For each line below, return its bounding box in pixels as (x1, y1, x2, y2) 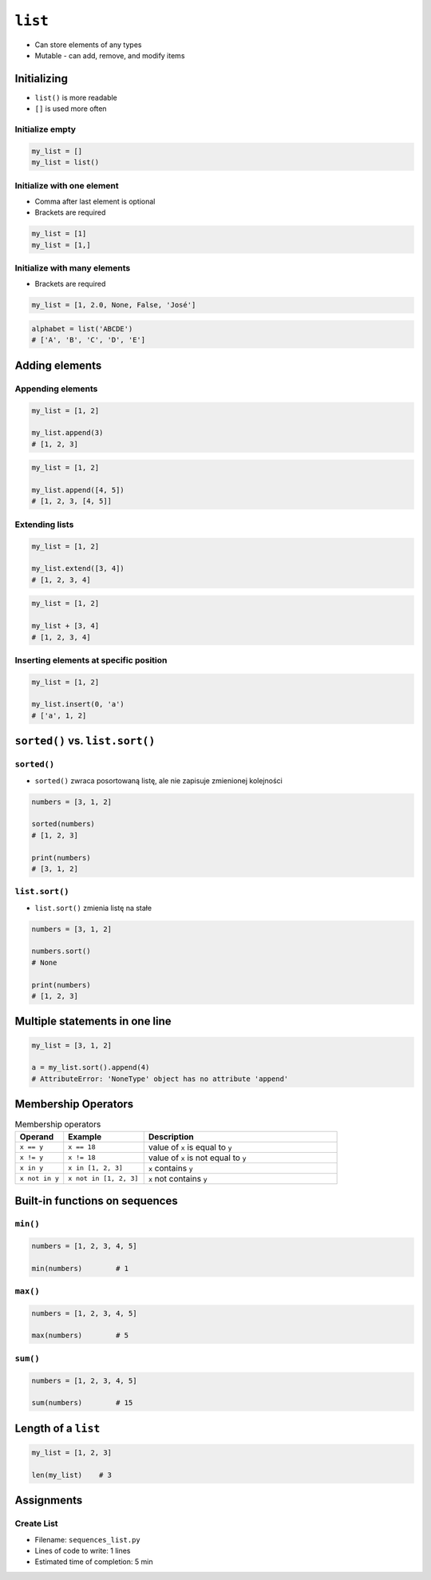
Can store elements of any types (34, 40, 142, 49)
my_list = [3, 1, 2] (31, 1040, 112, 1050)
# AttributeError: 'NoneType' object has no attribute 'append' (31, 1074, 289, 1083)
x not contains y (148, 1173, 208, 1184)
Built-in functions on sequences (14, 1194, 179, 1208)
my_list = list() (31, 158, 100, 167)
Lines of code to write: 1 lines (34, 1546, 131, 1555)
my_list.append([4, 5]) (31, 485, 125, 495)
